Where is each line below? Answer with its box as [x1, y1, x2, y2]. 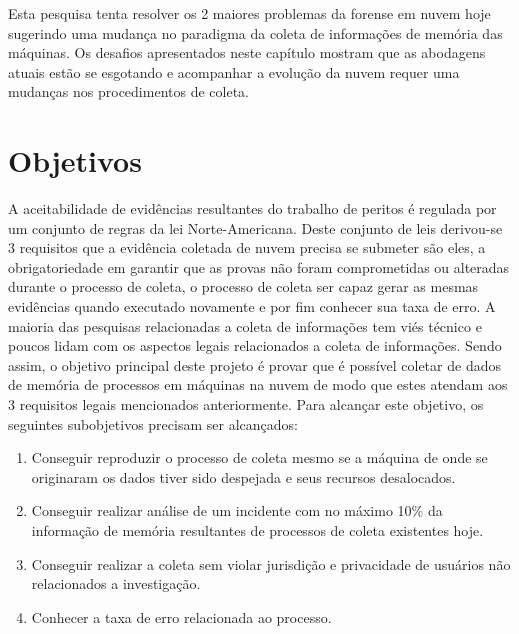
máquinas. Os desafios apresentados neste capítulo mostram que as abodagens [8, 42, 486, 63]
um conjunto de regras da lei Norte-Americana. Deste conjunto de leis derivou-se [8, 217, 503, 238]
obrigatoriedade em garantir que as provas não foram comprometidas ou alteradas [8, 256, 510, 277]
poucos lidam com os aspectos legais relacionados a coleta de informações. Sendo [8, 335, 502, 356]
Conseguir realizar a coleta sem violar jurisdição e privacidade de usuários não [31, 553, 511, 574]
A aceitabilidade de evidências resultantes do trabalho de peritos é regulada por [8, 198, 497, 219]
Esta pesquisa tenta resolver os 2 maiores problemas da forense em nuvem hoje [8, 3, 491, 23]
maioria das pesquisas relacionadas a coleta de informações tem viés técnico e [8, 315, 482, 336]
